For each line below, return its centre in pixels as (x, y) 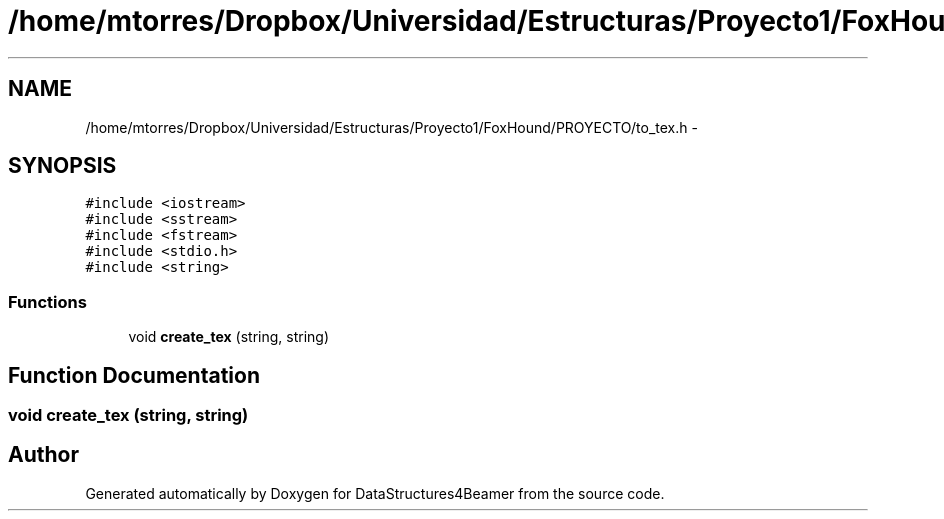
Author (43, 455)
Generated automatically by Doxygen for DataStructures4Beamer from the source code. (375, 493)
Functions (47, 301)
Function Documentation (134, 375)
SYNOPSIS (62, 166)
